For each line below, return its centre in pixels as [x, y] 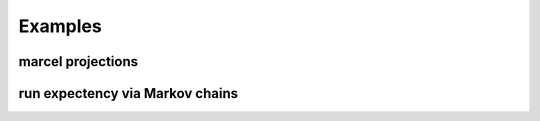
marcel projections [78, 61]
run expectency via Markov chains [128, 93]
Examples [60, 26]
